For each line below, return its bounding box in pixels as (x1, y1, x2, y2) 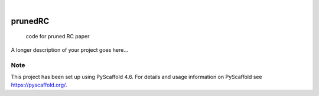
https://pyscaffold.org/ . (11, 81, 67, 88)
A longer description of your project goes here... (11, 46, 128, 53)
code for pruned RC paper (25, 33, 90, 40)
